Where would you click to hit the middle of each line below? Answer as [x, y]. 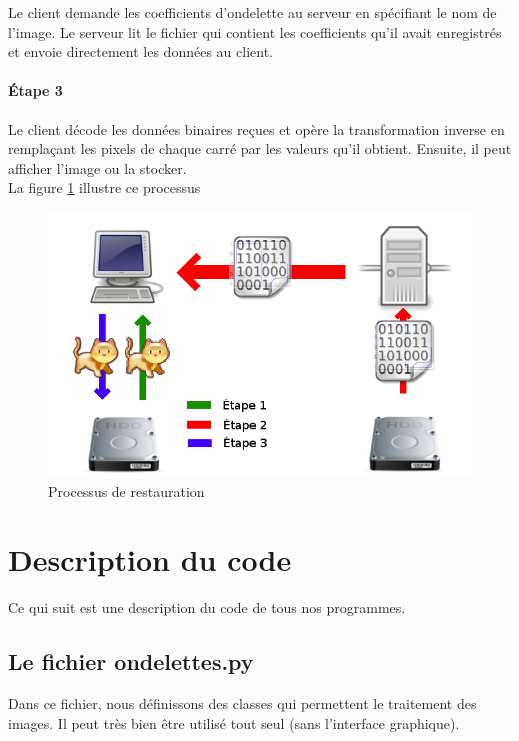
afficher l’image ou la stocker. [97, 167]
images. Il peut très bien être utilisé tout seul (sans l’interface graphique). [234, 722]
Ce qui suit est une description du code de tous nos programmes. [207, 607]
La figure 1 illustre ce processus [104, 187]
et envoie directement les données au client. [140, 51]
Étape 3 [35, 90]
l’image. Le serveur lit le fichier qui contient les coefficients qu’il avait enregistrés [255, 31]
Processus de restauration [126, 490]
